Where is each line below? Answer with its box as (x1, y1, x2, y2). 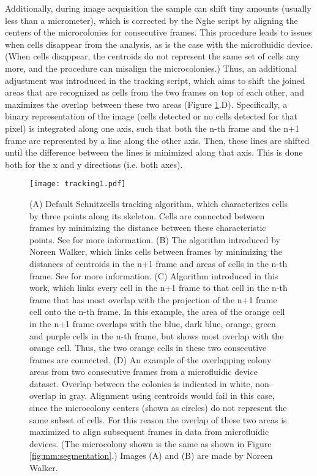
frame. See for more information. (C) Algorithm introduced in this (29, 269, 278, 282)
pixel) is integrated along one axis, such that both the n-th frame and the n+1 (5, 121, 299, 134)
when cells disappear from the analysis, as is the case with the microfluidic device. (5, 37, 313, 50)
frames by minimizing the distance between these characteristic (29, 221, 266, 234)
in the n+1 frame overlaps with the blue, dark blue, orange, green (29, 317, 276, 330)
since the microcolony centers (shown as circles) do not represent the (29, 401, 287, 414)
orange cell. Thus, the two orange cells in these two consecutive (29, 341, 267, 354)
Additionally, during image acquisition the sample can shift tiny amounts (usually (5, 2, 311, 14)
